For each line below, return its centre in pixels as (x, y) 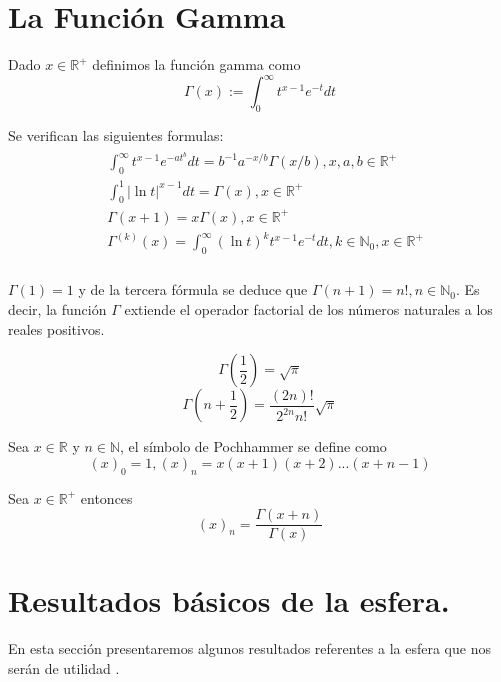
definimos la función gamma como (196, 64)
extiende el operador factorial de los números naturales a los (308, 308)
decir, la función (57, 308)
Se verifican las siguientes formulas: (116, 135)
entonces (106, 497)
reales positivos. (56, 328)
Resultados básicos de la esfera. (229, 600)
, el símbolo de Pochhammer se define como (253, 446)
